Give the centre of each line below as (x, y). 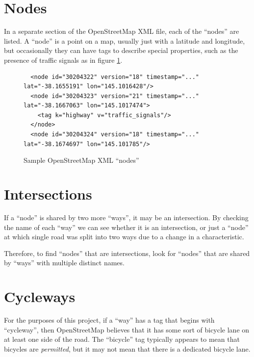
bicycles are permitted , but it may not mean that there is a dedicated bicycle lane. (127, 348)
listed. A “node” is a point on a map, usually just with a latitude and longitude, (125, 40)
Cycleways (40, 296)
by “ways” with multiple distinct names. (64, 263)
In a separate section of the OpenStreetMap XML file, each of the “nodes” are (122, 31)
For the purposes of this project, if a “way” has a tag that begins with (109, 320)
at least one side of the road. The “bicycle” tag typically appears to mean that (122, 339)
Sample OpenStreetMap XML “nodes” (81, 160)
